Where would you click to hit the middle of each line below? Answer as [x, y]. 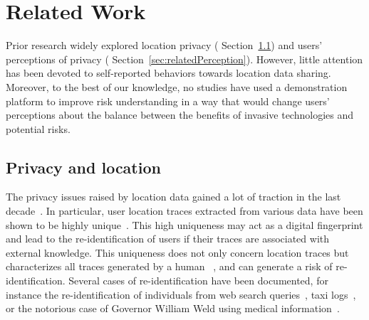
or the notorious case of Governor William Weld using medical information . [173, 308]
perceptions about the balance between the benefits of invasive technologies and [180, 115]
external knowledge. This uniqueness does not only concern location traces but [177, 252]
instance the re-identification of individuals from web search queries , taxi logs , [181, 294]
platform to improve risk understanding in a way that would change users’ [168, 101]
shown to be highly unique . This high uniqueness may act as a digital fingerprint [184, 224]
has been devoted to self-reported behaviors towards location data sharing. [168, 73]
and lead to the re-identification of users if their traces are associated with [168, 239]
